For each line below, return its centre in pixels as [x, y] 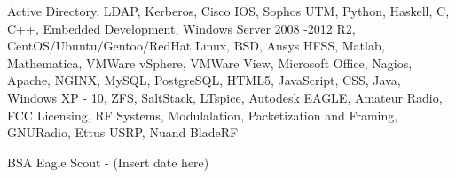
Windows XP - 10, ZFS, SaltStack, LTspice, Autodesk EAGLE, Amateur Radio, [225, 97]
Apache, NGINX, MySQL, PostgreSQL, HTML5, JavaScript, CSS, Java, [204, 80]
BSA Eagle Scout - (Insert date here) [108, 162]
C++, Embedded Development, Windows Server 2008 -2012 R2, [181, 28]
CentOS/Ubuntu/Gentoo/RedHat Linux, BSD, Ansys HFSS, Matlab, [196, 46]
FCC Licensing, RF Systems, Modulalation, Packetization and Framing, [203, 115]
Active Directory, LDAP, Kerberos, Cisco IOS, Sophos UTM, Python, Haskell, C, [228, 11]
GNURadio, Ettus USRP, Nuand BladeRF [123, 132]
